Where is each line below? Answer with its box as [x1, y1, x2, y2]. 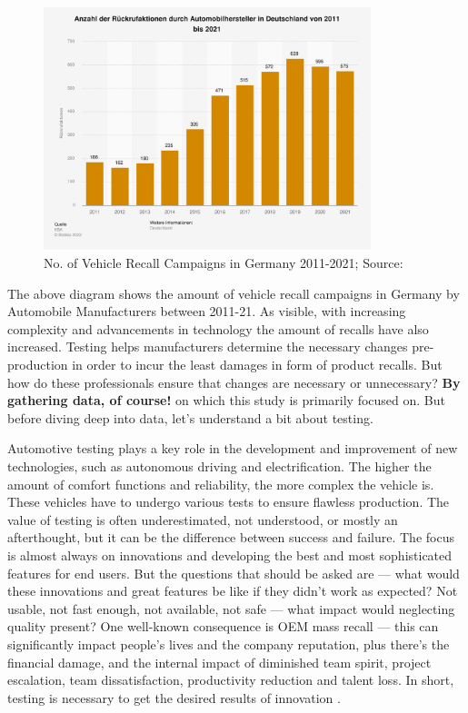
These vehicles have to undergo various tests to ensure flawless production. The [7, 492, 450, 511]
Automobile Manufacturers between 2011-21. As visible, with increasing [7, 302, 406, 321]
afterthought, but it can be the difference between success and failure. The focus [7, 528, 454, 547]
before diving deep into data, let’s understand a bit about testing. [7, 408, 373, 427]
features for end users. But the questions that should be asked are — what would [7, 563, 460, 582]
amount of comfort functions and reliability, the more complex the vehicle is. [7, 474, 434, 493]
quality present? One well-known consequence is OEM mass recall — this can [7, 617, 439, 636]
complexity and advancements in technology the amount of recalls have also [7, 319, 429, 338]
